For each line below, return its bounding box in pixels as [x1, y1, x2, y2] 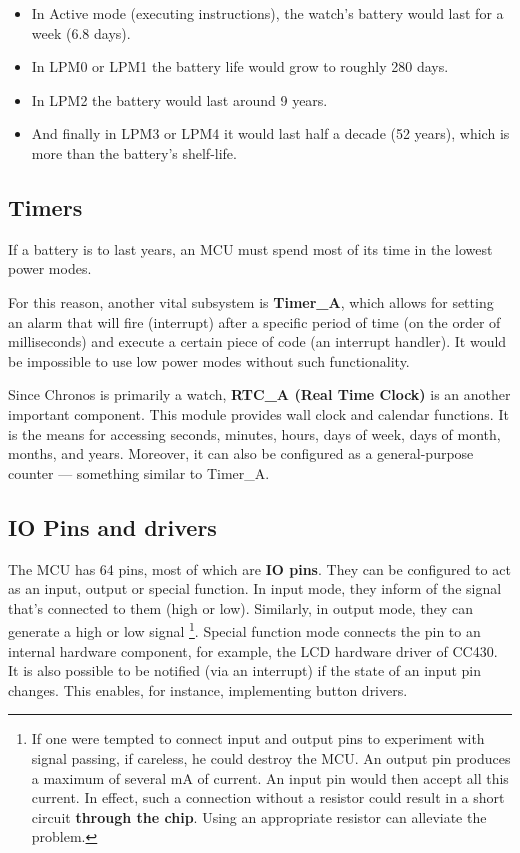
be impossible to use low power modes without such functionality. [8, 350, 410, 371]
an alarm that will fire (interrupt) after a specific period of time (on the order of [8, 311, 501, 332]
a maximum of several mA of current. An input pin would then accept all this [31, 767, 509, 788]
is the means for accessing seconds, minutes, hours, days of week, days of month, [8, 423, 501, 444]
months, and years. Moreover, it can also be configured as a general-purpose [8, 443, 474, 464]
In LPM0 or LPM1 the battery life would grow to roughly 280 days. [31, 56, 449, 77]
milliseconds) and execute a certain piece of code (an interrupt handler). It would [8, 331, 507, 352]
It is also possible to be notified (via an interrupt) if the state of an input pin [8, 660, 482, 681]
